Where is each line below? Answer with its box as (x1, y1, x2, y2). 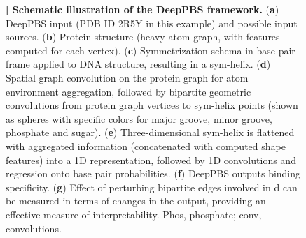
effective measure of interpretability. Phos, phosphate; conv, (6, 207, 262, 221)
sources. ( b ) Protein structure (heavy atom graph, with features (6, 29, 280, 44)
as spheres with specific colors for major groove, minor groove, (6, 111, 272, 126)
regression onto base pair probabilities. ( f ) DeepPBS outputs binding (6, 166, 301, 181)
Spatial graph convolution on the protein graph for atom (6, 70, 249, 84)
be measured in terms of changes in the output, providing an (6, 193, 266, 208)
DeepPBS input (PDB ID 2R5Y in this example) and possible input (6, 15, 298, 30)
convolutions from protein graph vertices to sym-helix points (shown (6, 98, 298, 112)
